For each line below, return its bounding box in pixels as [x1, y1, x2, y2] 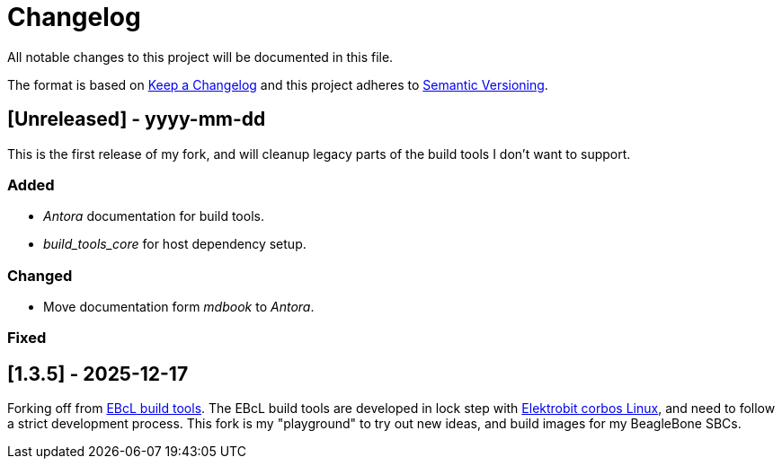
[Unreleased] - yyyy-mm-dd [7, 108, 266, 131]
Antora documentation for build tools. [43, 208, 264, 224]
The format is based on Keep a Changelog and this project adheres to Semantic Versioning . [7, 76, 548, 92]
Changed [7, 266, 73, 285]
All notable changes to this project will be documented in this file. [7, 48, 394, 65]
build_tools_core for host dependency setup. [43, 236, 307, 252]
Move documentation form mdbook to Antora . [43, 299, 315, 315]
